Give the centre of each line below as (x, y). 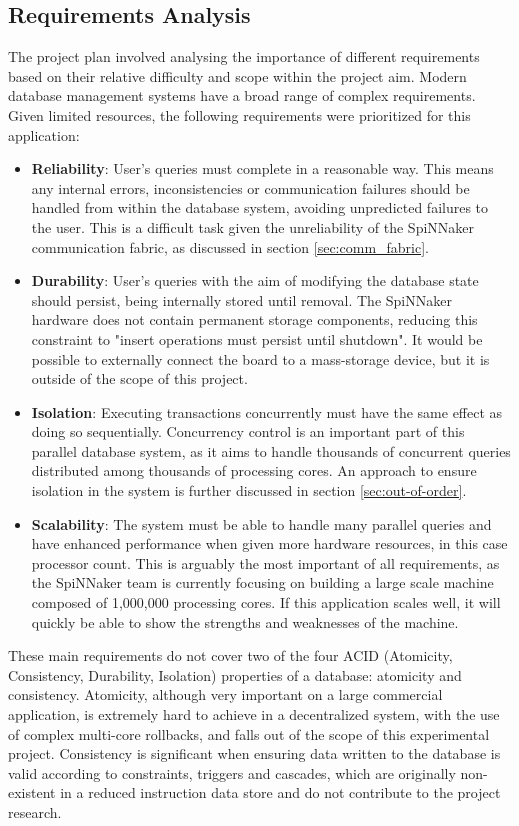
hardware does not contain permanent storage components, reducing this (254, 319)
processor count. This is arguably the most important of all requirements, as (265, 562)
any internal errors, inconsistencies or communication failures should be (250, 187)
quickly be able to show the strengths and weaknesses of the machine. (245, 621)
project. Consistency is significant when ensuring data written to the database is (254, 753)
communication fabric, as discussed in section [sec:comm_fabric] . (230, 246)
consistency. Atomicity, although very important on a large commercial (225, 694)
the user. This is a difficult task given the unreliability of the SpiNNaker (253, 226)
